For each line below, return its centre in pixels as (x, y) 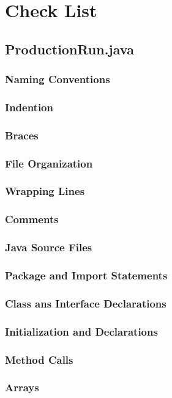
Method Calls (39, 359)
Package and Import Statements (86, 275)
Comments (32, 219)
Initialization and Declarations (81, 331)
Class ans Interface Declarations (86, 303)
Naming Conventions (58, 79)
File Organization (49, 163)
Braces (22, 135)
